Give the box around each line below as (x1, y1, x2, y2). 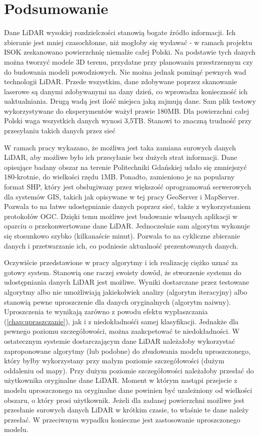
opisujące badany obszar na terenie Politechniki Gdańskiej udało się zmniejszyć (4, 161, 247, 172)
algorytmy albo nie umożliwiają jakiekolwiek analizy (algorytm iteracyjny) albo (4, 286, 247, 297)
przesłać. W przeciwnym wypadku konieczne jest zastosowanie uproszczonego (4, 414, 240, 424)
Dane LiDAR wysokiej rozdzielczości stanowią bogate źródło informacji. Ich (4, 27, 236, 38)
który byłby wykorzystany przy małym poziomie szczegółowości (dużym (4, 355, 224, 366)
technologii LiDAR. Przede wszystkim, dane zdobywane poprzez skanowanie (4, 76, 237, 87)
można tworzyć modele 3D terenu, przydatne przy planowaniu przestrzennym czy (4, 56, 253, 67)
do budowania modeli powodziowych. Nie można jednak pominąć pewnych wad (4, 66, 246, 77)
